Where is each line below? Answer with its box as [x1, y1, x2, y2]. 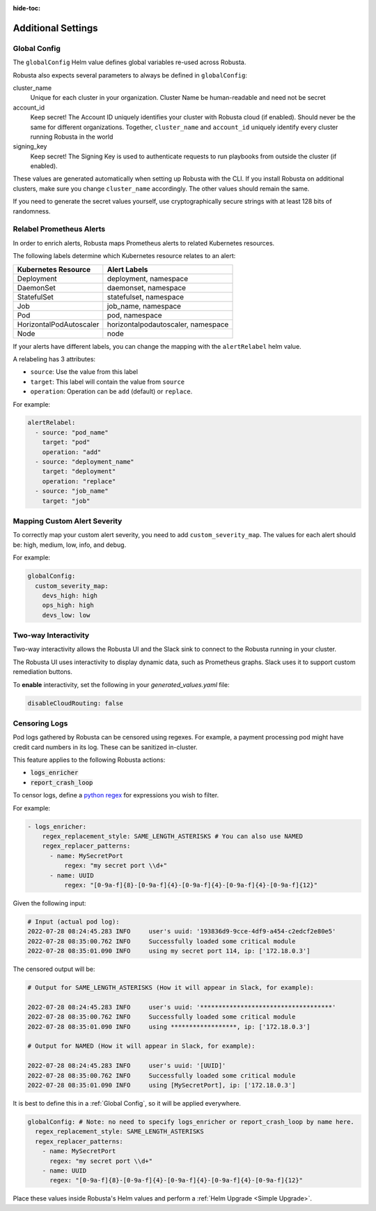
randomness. [13, 206, 51, 216]
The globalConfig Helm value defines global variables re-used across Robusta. [13, 58, 246, 66]
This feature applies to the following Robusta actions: [13, 755, 166, 764]
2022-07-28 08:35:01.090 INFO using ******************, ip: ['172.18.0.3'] [27, 1023, 311, 1030]
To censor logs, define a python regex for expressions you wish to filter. [13, 791, 219, 799]
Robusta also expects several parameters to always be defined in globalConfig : [13, 70, 247, 80]
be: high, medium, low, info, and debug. [13, 541, 127, 549]
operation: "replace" [42, 477, 116, 485]
